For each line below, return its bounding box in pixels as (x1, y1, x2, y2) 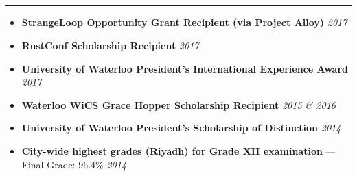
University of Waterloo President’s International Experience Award (21, 61, 348, 75)
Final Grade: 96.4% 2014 (21, 157, 127, 171)
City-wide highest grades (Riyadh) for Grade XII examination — (21, 143, 336, 158)
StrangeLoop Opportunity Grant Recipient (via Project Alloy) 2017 (21, 15, 347, 29)
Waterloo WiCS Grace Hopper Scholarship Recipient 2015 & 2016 (21, 97, 336, 112)
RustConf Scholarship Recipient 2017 (21, 38, 199, 52)
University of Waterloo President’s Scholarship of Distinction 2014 (21, 121, 341, 135)
